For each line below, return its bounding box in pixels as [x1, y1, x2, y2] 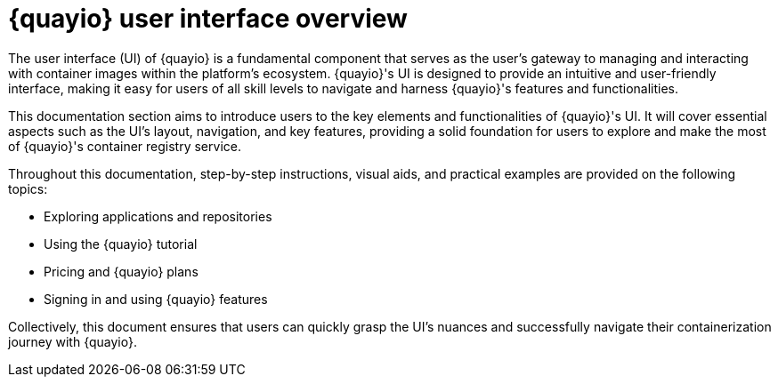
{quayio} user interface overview [8, 4, 408, 34]
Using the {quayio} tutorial [44, 236, 198, 252]
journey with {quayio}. [8, 333, 137, 349]
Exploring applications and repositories [44, 208, 272, 224]
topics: [8, 180, 48, 196]
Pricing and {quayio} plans [44, 263, 199, 279]
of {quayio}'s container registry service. [8, 138, 241, 154]
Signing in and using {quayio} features [44, 291, 268, 307]
